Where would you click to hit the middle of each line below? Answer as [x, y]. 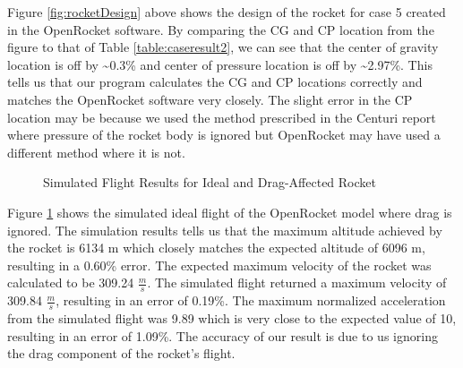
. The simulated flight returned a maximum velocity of [297, 282]
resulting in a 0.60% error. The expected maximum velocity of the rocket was [219, 265]
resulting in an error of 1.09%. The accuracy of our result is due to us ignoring [223, 335]
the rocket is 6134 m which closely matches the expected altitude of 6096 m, [216, 248]
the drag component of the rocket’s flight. [121, 353]
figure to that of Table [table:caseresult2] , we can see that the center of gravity [223, 47]
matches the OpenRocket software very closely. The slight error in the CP [210, 99]
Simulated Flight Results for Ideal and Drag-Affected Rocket [210, 182]
